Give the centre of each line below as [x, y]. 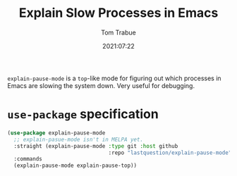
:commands [28, 159]
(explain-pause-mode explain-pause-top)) [75, 166]
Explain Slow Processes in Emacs [119, 13]
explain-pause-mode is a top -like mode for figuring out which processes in [114, 78]
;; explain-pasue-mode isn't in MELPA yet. [78, 139]
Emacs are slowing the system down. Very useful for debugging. [101, 85]
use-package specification [83, 114]
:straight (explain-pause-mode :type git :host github [96, 146]
